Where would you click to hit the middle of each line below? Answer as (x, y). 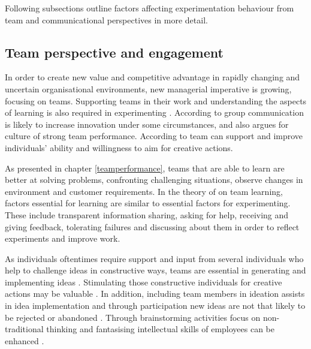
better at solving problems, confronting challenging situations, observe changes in (154, 180)
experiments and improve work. (63, 238)
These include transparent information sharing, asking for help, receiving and (147, 214)
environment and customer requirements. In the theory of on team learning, (144, 191)
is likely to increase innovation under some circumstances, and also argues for (147, 124)
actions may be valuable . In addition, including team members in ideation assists (155, 294)
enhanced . (25, 340)
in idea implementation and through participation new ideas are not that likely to (155, 306)
